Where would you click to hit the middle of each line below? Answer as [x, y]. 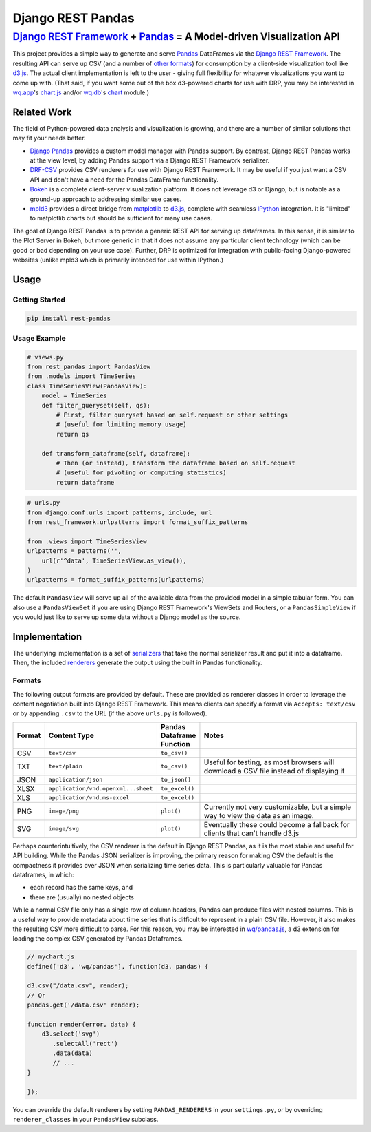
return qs [72, 434]
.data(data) [72, 1053]
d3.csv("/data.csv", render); [78, 986]
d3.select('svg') [71, 1034]
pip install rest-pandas [69, 318]
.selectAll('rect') [85, 1044]
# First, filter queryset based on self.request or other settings [172, 415]
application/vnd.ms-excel [89, 798]
